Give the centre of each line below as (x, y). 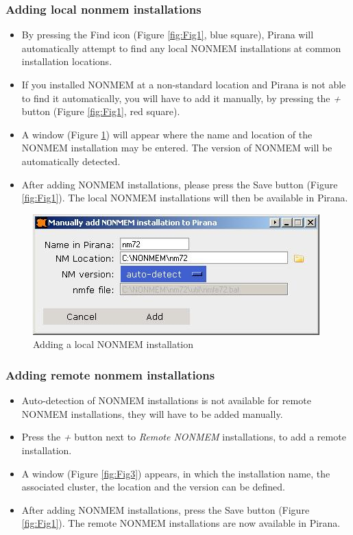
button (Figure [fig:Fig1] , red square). (101, 111)
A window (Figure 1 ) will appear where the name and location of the (167, 134)
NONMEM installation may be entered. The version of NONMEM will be (177, 148)
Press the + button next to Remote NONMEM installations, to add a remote (184, 437)
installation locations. (67, 61)
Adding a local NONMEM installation (113, 344)
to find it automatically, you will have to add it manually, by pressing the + (181, 98)
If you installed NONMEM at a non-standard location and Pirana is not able (184, 84)
